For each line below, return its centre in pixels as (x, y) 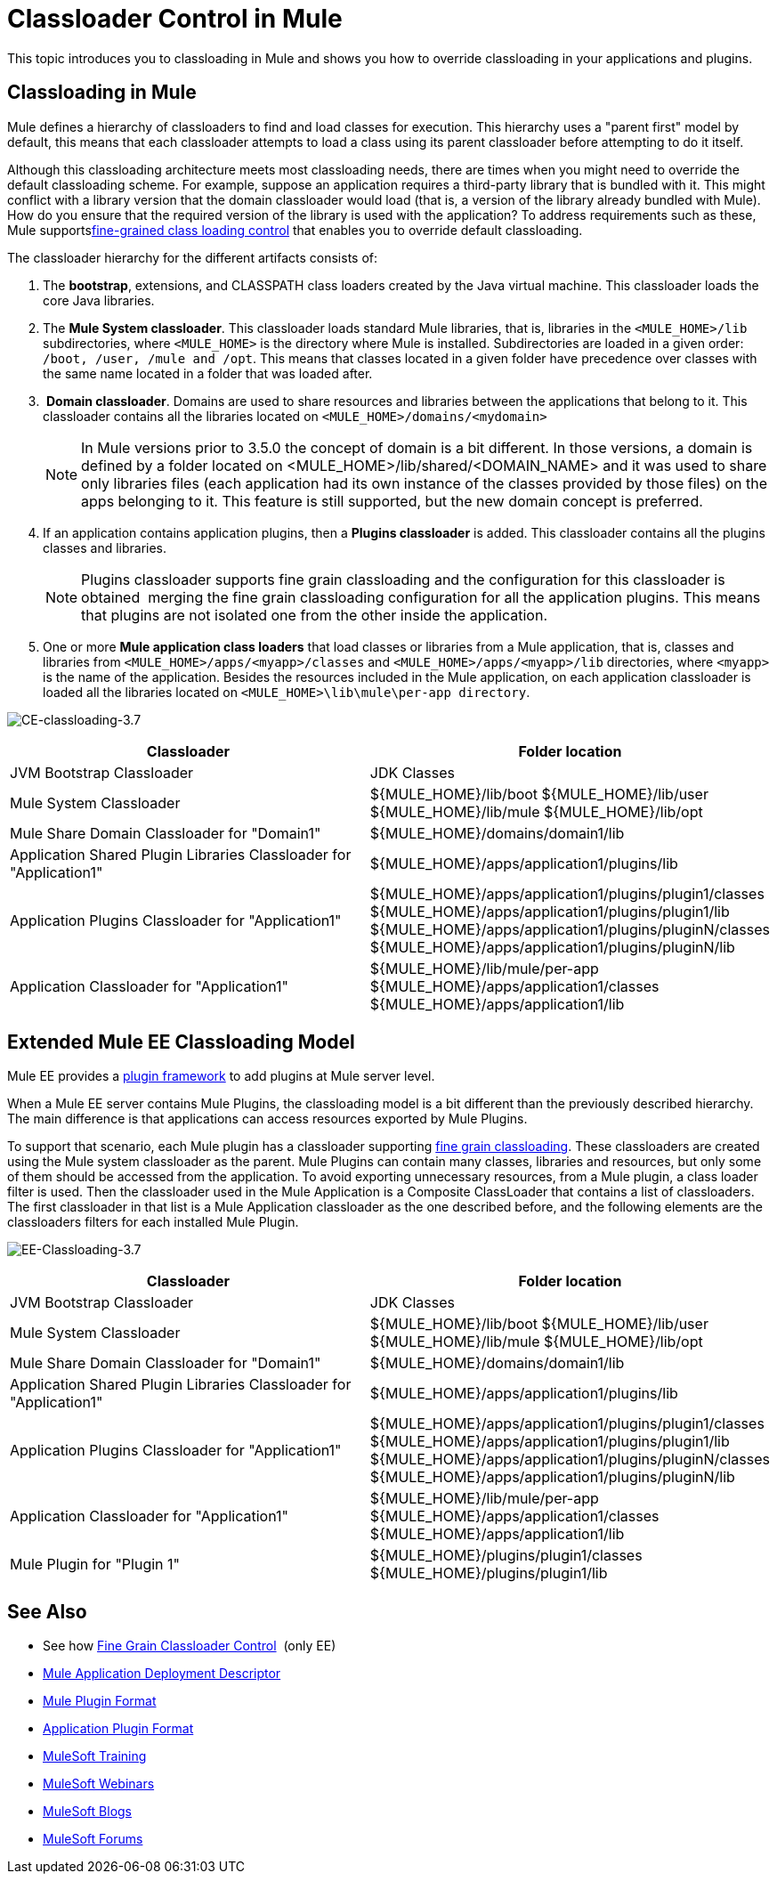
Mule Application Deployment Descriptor (162, 1674)
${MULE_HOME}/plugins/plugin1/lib (489, 1573)
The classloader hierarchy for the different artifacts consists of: (193, 257)
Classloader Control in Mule (175, 19)
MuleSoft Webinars (99, 1784)
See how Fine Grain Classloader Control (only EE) (190, 1646)
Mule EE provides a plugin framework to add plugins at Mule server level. (221, 1076)
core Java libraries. (99, 300)
